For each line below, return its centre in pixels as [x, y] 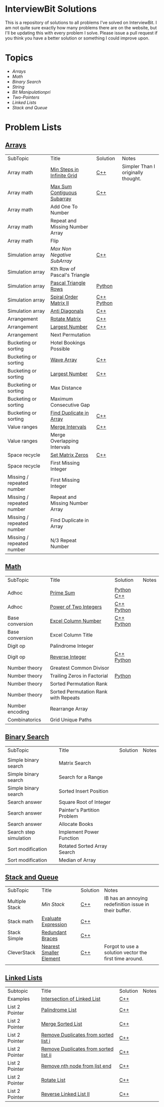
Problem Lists [33, 127]
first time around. [124, 959]
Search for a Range [81, 777]
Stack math [20, 922]
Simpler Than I [138, 166]
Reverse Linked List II [66, 1094]
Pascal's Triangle [70, 275]
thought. [132, 178]
